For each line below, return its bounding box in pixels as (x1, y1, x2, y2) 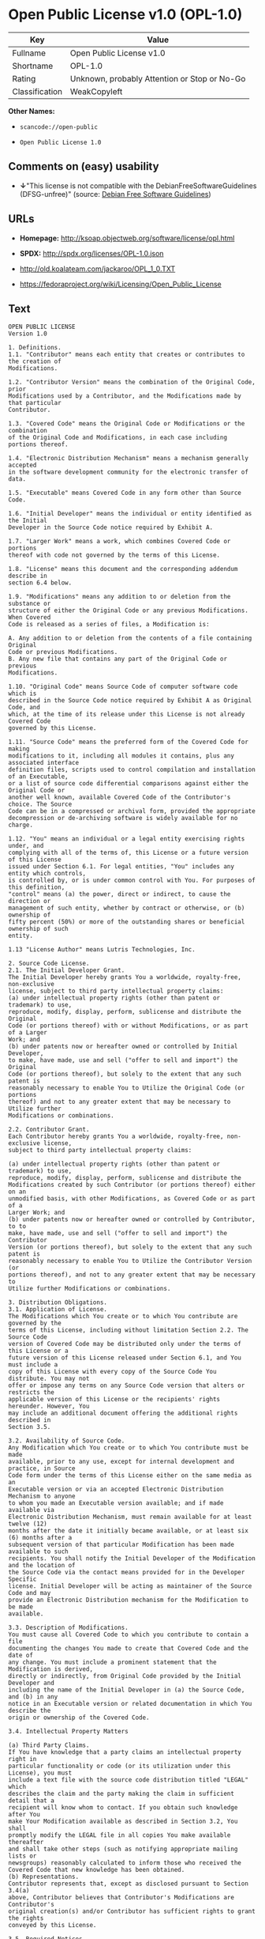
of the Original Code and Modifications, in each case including (8, 433, 227, 442)
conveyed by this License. (8, 1922, 97, 1930)
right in (8, 1756, 37, 1763)
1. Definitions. (8, 344, 62, 352)
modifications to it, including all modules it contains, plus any (8, 752, 235, 760)
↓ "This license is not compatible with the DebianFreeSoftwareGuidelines (19, 180, 257, 191)
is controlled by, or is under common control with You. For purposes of (8, 876, 256, 885)
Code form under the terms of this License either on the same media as (8, 1472, 252, 1480)
